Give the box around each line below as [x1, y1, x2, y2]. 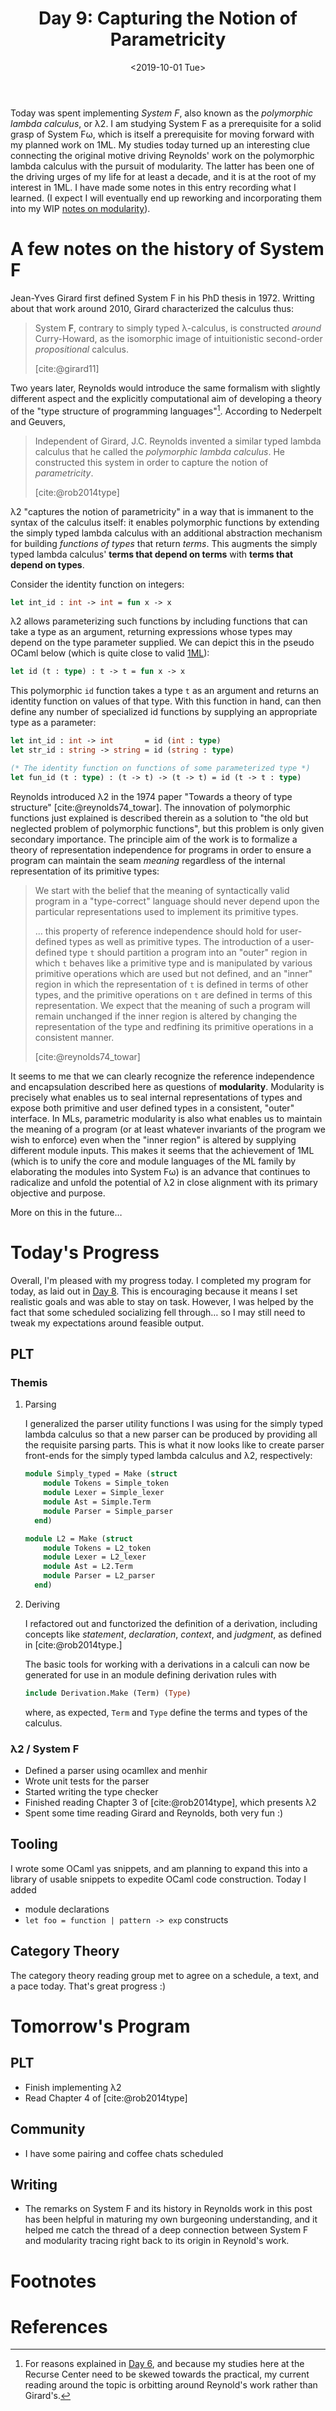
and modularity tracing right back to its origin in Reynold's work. [24, 2235, 290, 2247]
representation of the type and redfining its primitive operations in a [34, 1020, 314, 1032]
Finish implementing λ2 [24, 2081, 122, 2093]
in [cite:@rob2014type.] [24, 1638, 123, 1651]
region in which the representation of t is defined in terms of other [34, 978, 309, 990]
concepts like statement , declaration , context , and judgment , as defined [24, 1628, 322, 1640]
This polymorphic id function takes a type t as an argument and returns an [10, 685, 320, 697]
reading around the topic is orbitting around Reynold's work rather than [24, 2379, 318, 2391]
